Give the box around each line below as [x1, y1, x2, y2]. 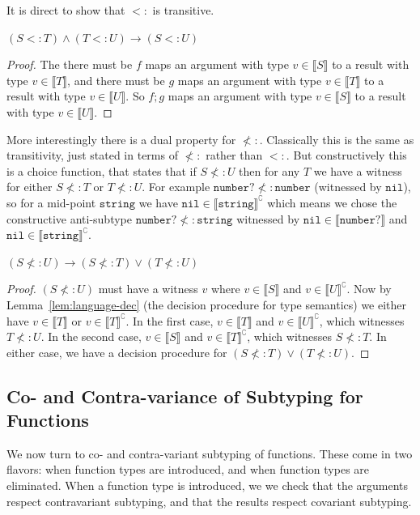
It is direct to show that [6, 2, 125, 18]
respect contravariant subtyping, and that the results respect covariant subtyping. [6, 492, 412, 509]
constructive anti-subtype [6, 210, 132, 227]
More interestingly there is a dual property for [6, 130, 236, 147]
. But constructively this [286, 147, 407, 164]
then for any [239, 162, 300, 179]
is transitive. [152, 2, 214, 18]
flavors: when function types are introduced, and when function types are [6, 461, 370, 478]
